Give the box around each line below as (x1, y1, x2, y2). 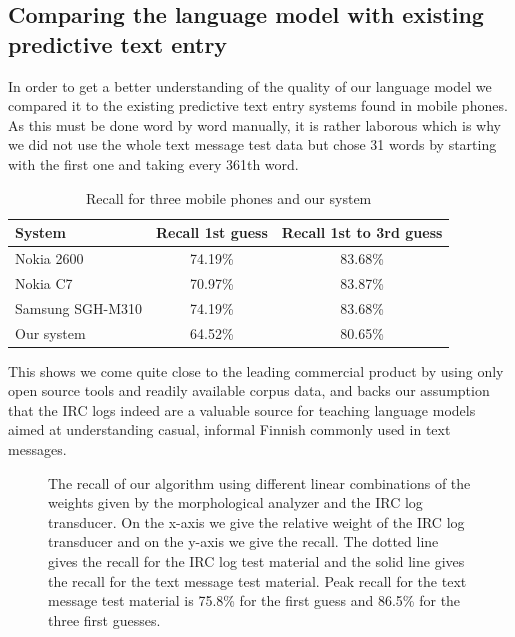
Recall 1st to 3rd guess (281, 222, 443, 243)
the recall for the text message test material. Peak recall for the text (48, 570, 467, 591)
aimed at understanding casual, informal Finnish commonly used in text (8, 419, 451, 440)
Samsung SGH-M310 (15, 297, 142, 318)
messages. (8, 439, 67, 459)
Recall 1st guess (155, 222, 268, 243)
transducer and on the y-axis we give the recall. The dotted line (48, 531, 439, 552)
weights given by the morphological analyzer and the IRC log (48, 492, 423, 513)
